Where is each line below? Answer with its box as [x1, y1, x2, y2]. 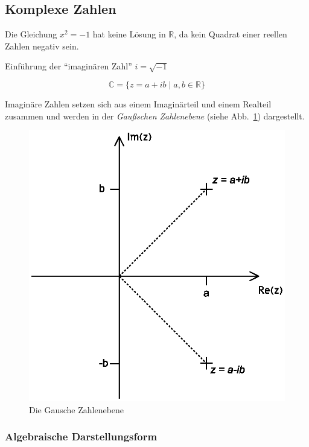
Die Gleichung [5, 28, 57, 40]
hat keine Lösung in [92, 28, 166, 40]
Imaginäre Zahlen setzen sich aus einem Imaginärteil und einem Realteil [5, 97, 272, 110]
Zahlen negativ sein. [5, 39, 79, 52]
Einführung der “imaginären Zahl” [5, 60, 132, 72]
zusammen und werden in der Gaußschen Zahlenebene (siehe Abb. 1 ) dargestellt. [5, 109, 305, 122]
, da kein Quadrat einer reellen [174, 28, 287, 40]
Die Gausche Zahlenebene [29, 403, 124, 416]
